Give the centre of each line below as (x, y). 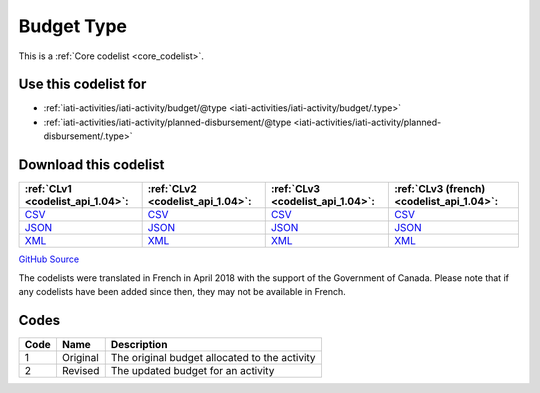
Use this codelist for (82, 84)
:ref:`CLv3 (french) (439, 189)
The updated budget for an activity (192, 370)
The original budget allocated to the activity (213, 357)
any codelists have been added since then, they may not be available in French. (182, 291)
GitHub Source (49, 259)
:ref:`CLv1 (48, 189)
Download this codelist (91, 165)
